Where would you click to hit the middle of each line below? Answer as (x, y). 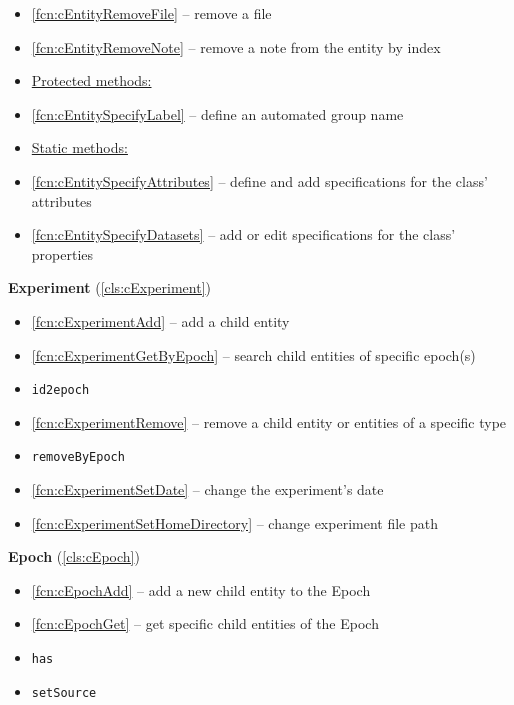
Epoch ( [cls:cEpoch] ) (74, 556)
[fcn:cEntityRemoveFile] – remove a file (151, 13)
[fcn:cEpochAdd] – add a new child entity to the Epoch (201, 589)
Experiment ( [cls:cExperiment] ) (110, 287)
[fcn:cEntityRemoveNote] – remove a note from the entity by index (236, 46)
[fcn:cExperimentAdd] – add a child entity (160, 320)
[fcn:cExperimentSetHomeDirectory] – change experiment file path (234, 522)
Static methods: (79, 147)
